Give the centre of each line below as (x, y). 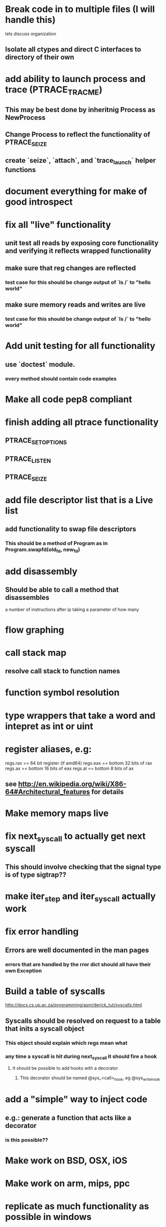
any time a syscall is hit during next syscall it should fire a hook (81, 1057)
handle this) (30, 20)
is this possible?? (27, 1140)
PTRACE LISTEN (28, 460)
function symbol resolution (62, 693)
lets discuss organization (31, 34)
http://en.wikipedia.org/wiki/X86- (72, 784)
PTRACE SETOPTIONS (36, 441)
